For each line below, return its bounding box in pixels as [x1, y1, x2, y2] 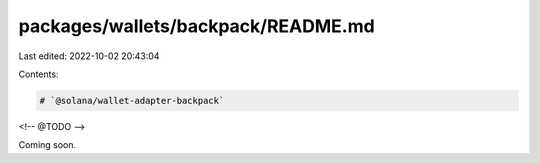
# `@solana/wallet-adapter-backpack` [39, 95, 225, 106]
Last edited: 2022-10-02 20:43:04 [18, 50, 160, 62]
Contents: [18, 68, 59, 80]
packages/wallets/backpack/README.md [18, 15, 375, 37]
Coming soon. [18, 139, 77, 151]
